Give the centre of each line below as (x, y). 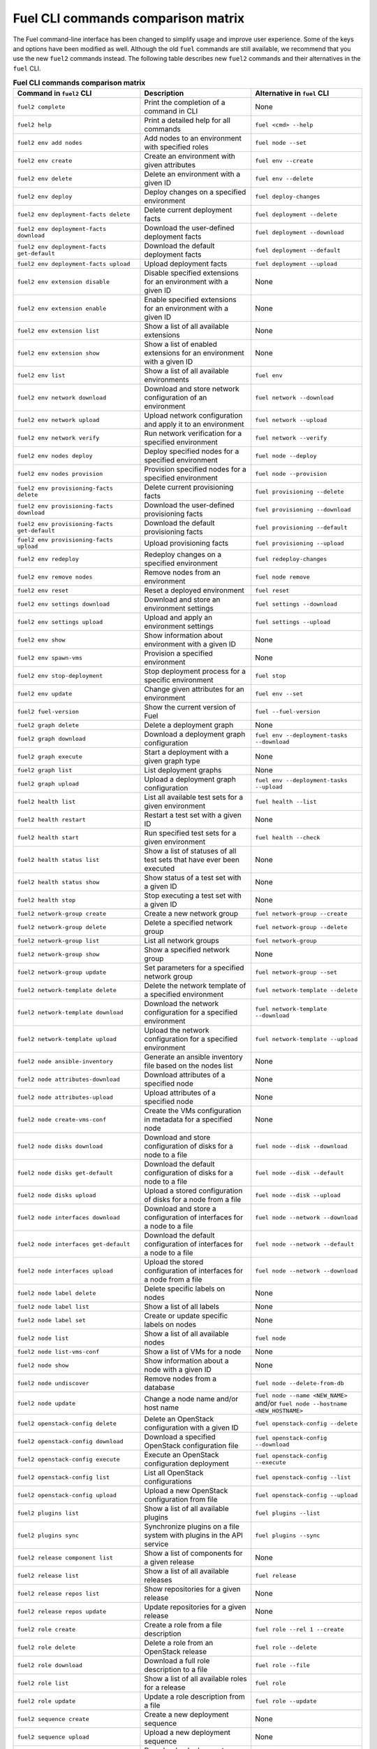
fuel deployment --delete (296, 214)
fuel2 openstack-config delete (67, 1423)
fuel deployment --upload (296, 263)
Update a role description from (194, 1697)
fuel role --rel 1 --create (300, 1629)
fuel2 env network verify (58, 438)
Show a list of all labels (182, 1307)
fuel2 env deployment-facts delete (74, 214)
